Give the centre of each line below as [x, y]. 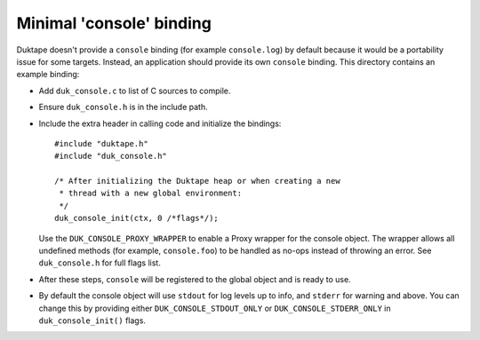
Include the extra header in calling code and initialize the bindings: [160, 123]
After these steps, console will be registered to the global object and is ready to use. [195, 279]
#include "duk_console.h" [111, 156]
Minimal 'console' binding [114, 23]
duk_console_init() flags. [92, 320]
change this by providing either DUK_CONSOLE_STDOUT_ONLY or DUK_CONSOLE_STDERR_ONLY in [215, 308]
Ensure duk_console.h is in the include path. [123, 107]
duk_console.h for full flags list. [100, 263]
